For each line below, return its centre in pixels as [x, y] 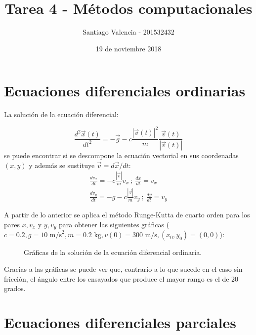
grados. [15, 288]
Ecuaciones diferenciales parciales [120, 322]
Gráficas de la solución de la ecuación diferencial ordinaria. [113, 252]
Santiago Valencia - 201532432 [128, 32]
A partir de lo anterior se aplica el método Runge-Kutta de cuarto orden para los [127, 215]
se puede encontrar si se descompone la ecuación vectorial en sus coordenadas [121, 155]
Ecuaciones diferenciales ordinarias [125, 91]
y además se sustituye [62, 165]
